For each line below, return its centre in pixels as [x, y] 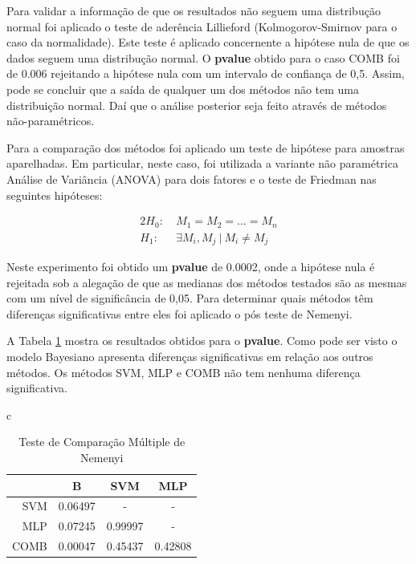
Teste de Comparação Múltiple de [102, 442]
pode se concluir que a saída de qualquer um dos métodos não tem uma [183, 89]
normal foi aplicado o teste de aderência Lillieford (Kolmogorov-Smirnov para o [202, 26]
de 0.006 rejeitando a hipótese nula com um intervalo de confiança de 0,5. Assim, [206, 73]
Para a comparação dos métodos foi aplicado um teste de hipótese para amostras [206, 147]
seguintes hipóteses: [55, 195]
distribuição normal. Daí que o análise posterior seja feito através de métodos [197, 105]
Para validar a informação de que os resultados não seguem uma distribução [194, 10]
